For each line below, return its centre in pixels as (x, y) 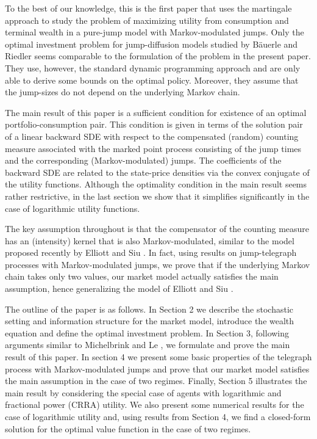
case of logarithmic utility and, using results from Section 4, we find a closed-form (158, 416)
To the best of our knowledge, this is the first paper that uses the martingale (148, 8)
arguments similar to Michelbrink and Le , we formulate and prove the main (148, 345)
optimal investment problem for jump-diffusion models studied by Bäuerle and (151, 44)
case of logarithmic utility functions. (73, 208)
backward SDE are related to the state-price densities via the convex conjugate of (157, 172)
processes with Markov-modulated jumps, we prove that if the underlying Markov (158, 264)
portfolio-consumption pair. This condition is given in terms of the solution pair (154, 124)
